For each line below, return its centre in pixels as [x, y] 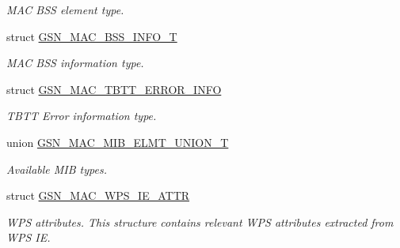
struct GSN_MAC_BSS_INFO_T [92, 36]
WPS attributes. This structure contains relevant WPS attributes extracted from [200, 222]
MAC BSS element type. [65, 9]
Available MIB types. [57, 169]
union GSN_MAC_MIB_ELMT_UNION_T [118, 142]
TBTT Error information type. [82, 116]
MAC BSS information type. [75, 63]
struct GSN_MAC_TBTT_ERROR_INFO [114, 89]
